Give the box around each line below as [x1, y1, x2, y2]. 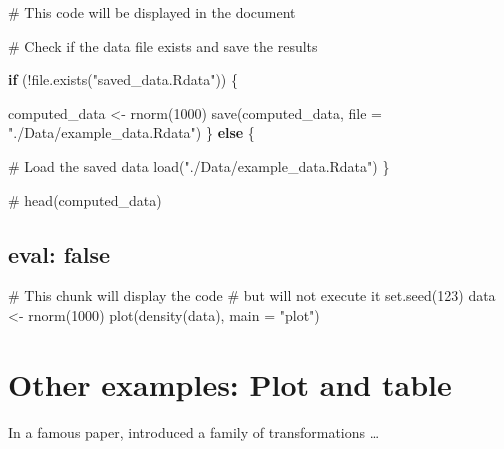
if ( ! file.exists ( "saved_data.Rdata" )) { [8, 69, 238, 90]
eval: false [8, 238, 111, 269]
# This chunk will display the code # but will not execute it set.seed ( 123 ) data [8, 285, 496, 306]
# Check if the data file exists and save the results [8, 35, 318, 56]
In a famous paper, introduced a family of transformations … [8, 421, 380, 442]
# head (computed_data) [8, 189, 162, 210]
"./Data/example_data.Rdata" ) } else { [8, 122, 255, 143]
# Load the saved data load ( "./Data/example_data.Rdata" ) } [8, 155, 390, 176]
